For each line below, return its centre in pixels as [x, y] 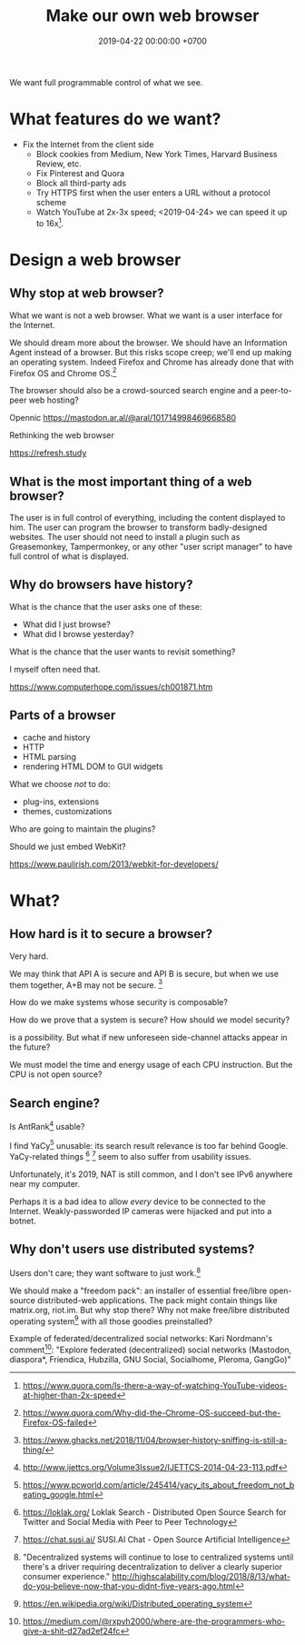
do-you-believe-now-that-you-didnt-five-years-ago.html [129, 1586]
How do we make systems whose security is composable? [119, 1002]
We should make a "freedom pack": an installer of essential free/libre [138, 1291]
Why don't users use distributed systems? [132, 1249]
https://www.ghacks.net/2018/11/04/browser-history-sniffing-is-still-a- [155, 1440]
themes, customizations [67, 811]
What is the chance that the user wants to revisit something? [123, 652]
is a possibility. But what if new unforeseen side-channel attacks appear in [148, 1038]
